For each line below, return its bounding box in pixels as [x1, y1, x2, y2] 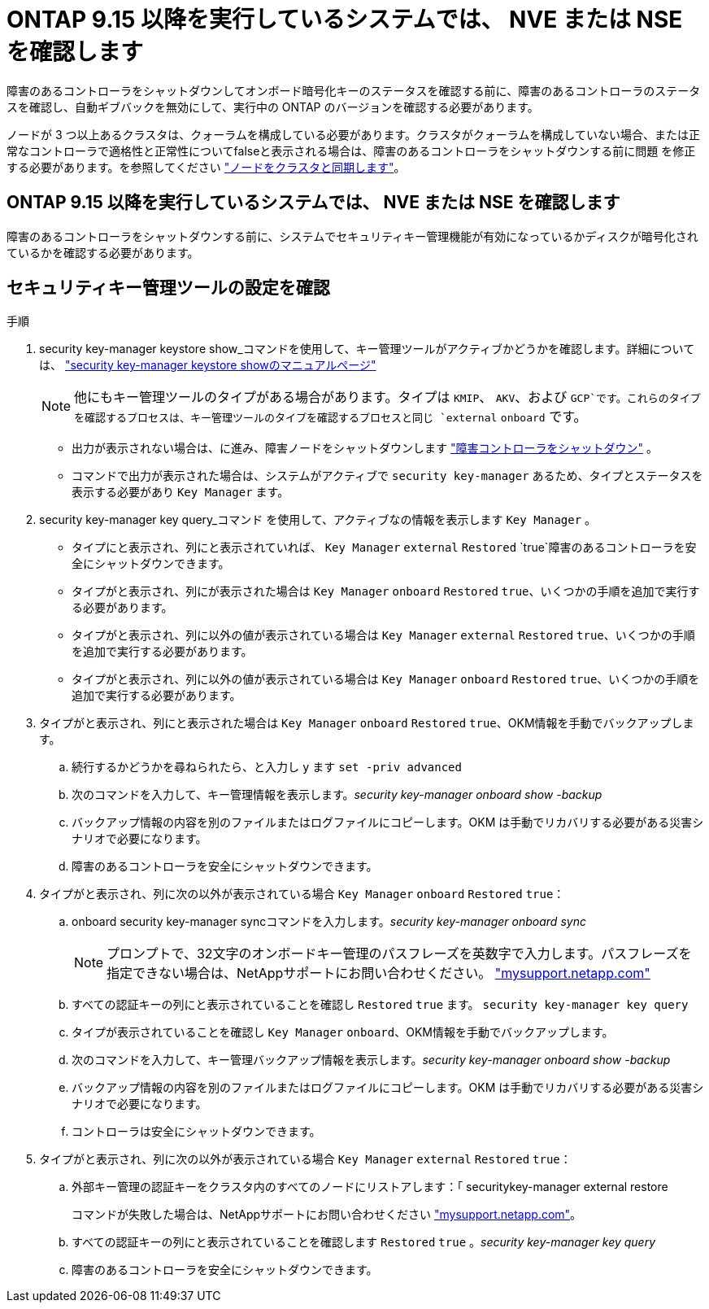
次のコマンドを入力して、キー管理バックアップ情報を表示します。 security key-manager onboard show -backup [72, 1053, 671, 1067]
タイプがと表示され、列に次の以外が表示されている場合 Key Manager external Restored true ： [39, 1152, 572, 1167]
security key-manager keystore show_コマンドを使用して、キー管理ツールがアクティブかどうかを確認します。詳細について [39, 342, 695, 356]
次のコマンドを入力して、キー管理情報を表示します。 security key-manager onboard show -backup [72, 788, 602, 802]
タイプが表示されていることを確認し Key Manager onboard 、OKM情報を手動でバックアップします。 [72, 1025, 614, 1040]
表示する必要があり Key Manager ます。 [72, 485, 289, 500]
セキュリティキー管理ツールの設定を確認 [7, 277, 330, 299]
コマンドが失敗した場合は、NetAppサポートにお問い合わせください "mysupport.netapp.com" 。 [72, 1207, 582, 1222]
